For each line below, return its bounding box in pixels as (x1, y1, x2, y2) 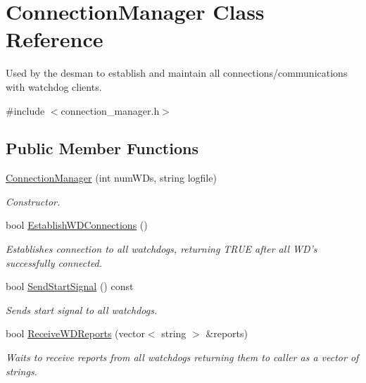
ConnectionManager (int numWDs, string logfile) (6, 170, 217, 185)
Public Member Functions (6, 137, 198, 159)
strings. (6, 363, 37, 378)
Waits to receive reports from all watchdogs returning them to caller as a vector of (6, 350, 359, 365)
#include (6, 103, 45, 118)
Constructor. (6, 194, 61, 208)
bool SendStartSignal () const (6, 279, 134, 294)
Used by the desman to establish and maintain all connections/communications (6, 65, 348, 80)
